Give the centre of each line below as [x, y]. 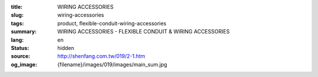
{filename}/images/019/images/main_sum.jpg [112, 64]
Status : [20, 48]
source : [21, 56]
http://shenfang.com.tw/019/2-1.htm [101, 56]
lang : [17, 40]
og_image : [24, 64]
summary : [24, 32]
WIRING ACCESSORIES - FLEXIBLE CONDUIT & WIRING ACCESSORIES [143, 32]
